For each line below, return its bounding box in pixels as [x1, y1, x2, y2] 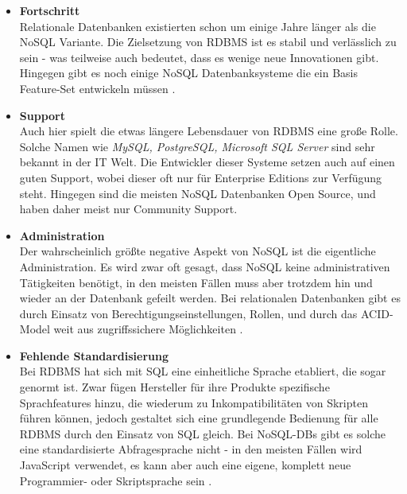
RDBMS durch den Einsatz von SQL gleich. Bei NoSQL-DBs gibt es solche [19, 425, 386, 441]
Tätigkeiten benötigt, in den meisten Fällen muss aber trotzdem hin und [19, 274, 373, 290]
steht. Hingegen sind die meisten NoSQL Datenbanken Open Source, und [19, 185, 376, 201]
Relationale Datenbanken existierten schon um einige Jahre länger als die [19, 18, 376, 34]
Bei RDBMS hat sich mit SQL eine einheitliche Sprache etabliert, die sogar [19, 363, 386, 379]
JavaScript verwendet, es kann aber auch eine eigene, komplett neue [19, 457, 351, 473]
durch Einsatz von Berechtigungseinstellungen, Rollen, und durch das [19, 305, 358, 321]
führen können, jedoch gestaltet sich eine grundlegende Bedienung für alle [19, 410, 378, 426]
